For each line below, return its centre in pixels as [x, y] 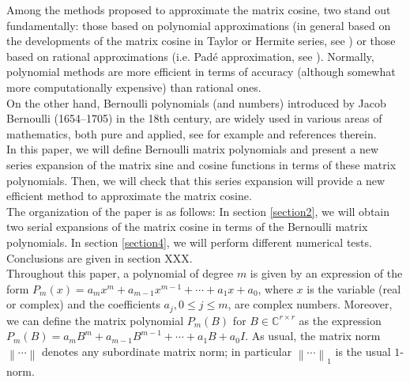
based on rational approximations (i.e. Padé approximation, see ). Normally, [190, 56]
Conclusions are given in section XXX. [100, 257]
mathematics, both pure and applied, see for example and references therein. [192, 133]
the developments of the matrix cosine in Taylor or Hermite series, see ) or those [201, 41]
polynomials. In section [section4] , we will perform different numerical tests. [189, 242]
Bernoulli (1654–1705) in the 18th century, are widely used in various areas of [194, 118]
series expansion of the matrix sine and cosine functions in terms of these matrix [201, 164]
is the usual [363, 351]
